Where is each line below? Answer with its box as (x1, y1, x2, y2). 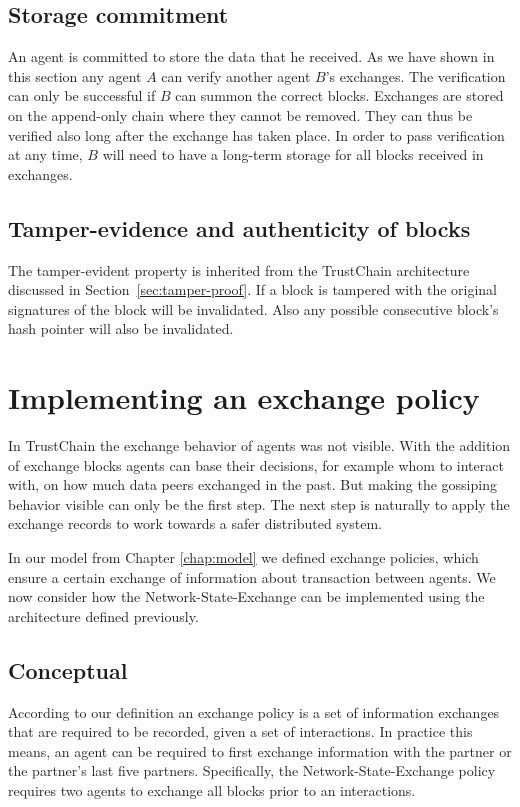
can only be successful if (8, 85, 156, 106)
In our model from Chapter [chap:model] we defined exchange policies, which (8, 547, 479, 568)
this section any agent (8, 65, 142, 86)
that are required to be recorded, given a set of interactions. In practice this (8, 721, 473, 742)
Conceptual (8, 654, 128, 685)
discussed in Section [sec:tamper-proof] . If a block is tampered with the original (8, 279, 498, 300)
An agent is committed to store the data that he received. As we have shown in (8, 46, 495, 67)
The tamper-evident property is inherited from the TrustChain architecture (8, 259, 470, 280)
